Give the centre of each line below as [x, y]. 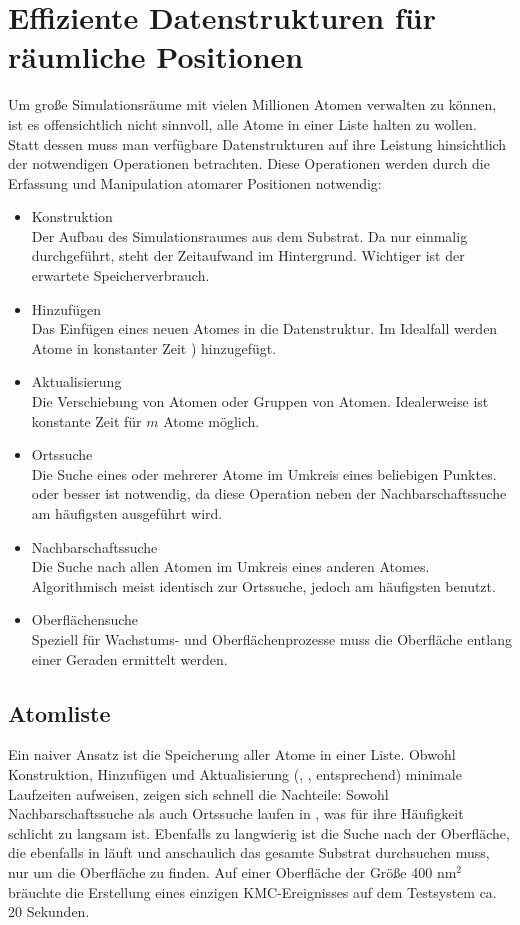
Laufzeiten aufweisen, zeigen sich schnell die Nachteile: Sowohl [198, 793]
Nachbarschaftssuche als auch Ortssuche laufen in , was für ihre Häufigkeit [236, 813]
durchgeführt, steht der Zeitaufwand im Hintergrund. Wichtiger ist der [248, 255]
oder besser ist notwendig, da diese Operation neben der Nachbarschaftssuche [269, 493]
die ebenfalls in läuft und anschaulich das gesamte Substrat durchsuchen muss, [249, 852]
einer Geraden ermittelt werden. [129, 658]
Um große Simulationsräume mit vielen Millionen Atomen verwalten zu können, [252, 104]
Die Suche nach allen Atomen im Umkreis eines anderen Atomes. [230, 566]
